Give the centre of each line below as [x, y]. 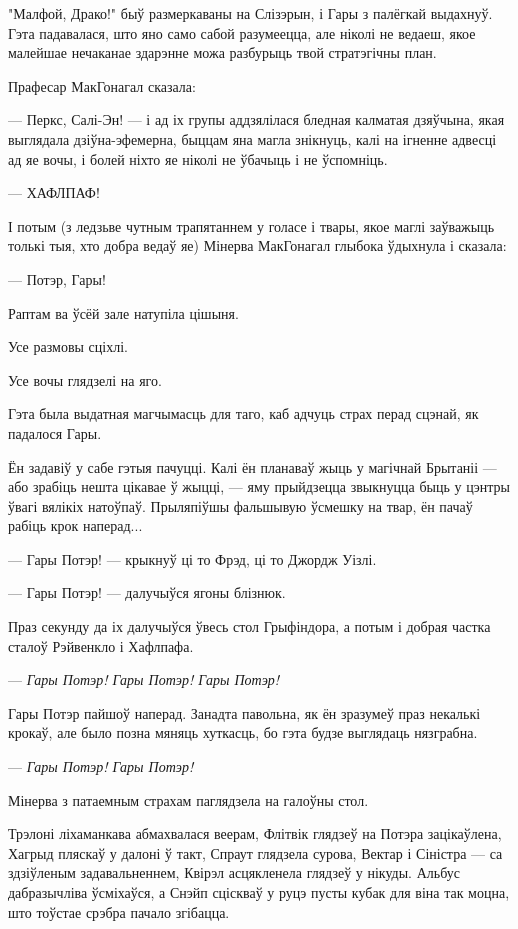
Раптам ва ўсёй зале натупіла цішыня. [123, 312]
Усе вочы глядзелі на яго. [85, 379]
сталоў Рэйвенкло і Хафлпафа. [101, 645]
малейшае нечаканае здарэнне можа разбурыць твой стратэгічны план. [222, 52]
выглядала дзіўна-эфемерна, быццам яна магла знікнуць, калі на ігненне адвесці [252, 138]
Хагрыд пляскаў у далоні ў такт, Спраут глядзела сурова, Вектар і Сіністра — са [255, 852]
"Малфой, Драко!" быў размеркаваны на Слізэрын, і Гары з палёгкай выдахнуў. [250, 13]
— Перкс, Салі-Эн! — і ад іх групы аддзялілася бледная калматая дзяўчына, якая [256, 119]
